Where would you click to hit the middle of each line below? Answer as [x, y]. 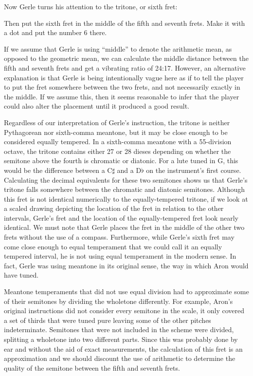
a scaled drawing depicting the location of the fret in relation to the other [114, 208]
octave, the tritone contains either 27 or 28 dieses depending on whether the [117, 151]
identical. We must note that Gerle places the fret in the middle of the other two [124, 227]
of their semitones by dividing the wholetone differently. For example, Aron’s [118, 301]
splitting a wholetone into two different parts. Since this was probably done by [121, 339]
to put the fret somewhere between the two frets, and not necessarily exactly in [122, 87]
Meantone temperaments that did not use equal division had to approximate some [126, 291]
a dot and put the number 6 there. [55, 32]
